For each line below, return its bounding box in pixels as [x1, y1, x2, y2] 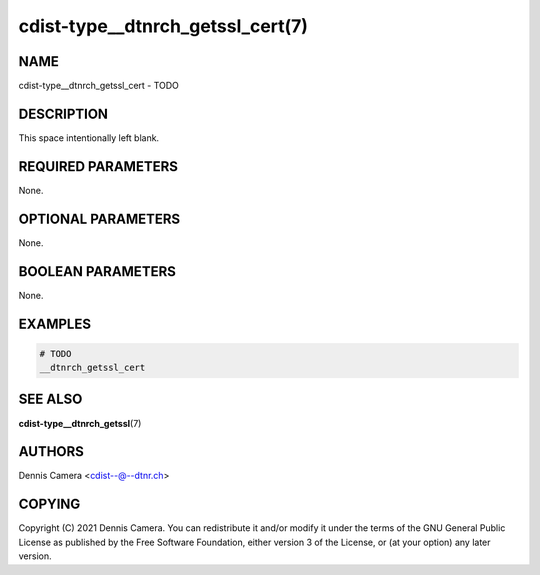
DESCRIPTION [18, 105, 109, 122]
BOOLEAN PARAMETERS [18, 263, 177, 280]
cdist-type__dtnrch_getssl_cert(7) [18, 15, 309, 37]
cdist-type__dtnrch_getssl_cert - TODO [18, 80, 180, 92]
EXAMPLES [18, 315, 92, 332]
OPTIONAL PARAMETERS [18, 210, 181, 227]
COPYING [18, 496, 81, 513]
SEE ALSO [18, 391, 83, 408]
